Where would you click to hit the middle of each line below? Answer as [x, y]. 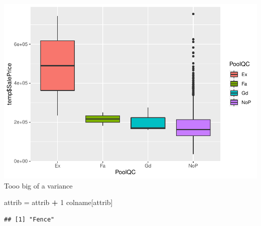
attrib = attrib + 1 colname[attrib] [58, 202]
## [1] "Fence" [29, 219]
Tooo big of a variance [38, 185]
